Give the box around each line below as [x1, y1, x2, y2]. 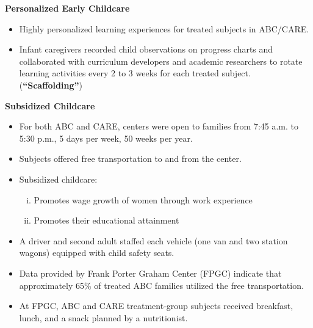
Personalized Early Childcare [5, 2, 130, 14]
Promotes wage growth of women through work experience [34, 193, 253, 206]
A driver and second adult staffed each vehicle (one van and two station [19, 234, 288, 247]
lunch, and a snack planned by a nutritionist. [19, 311, 188, 324]
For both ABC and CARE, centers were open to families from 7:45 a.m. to [19, 120, 299, 133]
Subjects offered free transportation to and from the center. [19, 152, 242, 165]
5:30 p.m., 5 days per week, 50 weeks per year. [19, 131, 193, 144]
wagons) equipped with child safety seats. [19, 246, 174, 259]
